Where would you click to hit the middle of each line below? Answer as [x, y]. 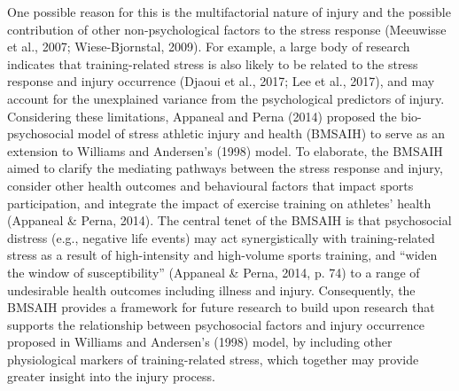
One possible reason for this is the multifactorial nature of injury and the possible [229, 12]
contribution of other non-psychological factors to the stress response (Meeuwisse [227, 29]
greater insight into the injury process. [111, 376]
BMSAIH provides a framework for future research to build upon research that [221, 307]
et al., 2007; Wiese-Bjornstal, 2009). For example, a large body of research [209, 47]
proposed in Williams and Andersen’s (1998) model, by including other [200, 342]
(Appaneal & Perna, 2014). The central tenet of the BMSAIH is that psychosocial [229, 220]
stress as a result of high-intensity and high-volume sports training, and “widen [222, 255]
